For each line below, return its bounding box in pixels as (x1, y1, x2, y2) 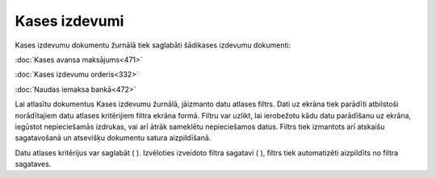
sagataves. (15, 159, 52, 169)
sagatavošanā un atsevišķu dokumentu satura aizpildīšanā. (15, 133, 212, 143)
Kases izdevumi (15, 12, 124, 30)
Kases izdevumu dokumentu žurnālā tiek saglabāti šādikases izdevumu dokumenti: (15, 40, 291, 50)
